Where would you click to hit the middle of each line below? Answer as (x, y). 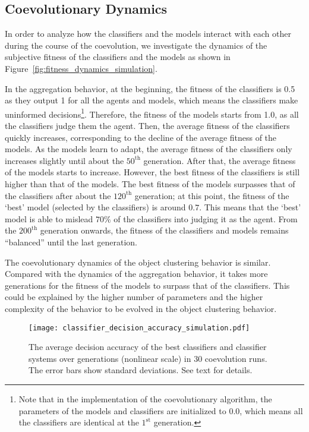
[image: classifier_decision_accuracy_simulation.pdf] (139, 328)
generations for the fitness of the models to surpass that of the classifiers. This (147, 285)
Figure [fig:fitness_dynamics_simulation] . (81, 68)
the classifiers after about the (58, 195)
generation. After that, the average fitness (220, 160)
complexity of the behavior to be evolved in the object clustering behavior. (141, 308)
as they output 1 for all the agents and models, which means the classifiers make (152, 100)
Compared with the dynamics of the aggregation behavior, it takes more (136, 274)
